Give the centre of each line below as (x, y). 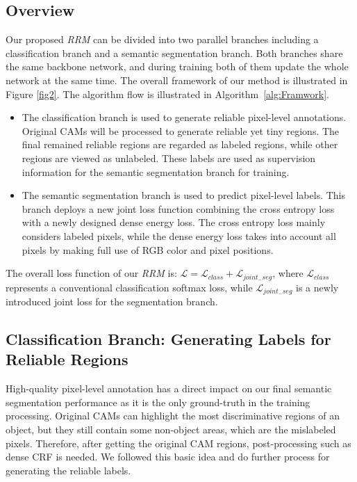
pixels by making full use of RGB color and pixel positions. (148, 249)
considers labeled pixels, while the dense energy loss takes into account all (179, 235)
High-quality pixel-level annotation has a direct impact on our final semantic (169, 388)
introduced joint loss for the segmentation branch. (112, 302)
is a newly (317, 287)
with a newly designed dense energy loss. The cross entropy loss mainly (174, 222)
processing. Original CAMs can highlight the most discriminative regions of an (173, 416)
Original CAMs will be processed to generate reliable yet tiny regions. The (181, 130)
